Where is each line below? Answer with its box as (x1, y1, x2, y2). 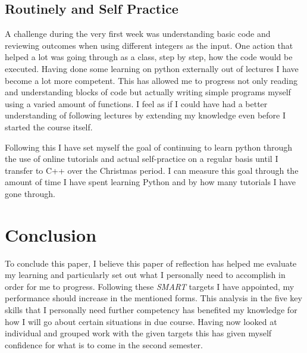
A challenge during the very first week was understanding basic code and (5, 27, 271, 40)
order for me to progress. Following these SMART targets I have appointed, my (5, 280, 295, 292)
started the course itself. (5, 120, 93, 133)
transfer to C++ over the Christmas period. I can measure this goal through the (5, 164, 299, 176)
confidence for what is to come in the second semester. (5, 338, 203, 351)
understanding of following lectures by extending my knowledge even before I (5, 109, 286, 121)
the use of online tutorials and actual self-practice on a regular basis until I (5, 152, 278, 165)
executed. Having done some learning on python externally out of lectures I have (5, 62, 299, 74)
